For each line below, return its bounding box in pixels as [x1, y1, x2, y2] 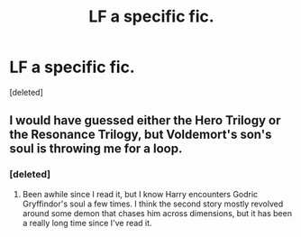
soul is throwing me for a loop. [9, 141, 183, 157]
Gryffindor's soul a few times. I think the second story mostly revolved [22, 198, 284, 209]
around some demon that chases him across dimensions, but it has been [22, 207, 293, 218]
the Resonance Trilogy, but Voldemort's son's [9, 127, 272, 142]
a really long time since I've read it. [22, 217, 152, 228]
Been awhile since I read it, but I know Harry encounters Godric [22, 188, 259, 199]
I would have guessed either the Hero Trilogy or [9, 113, 281, 128]
